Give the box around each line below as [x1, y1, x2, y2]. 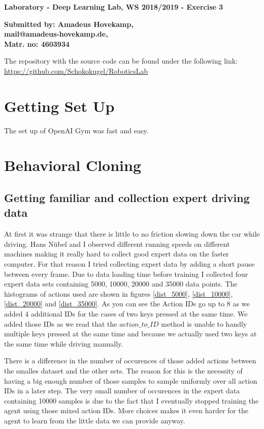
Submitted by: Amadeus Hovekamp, [4, 18, 134, 29]
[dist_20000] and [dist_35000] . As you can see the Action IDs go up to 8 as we [4, 298, 250, 309]
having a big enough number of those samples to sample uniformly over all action [4, 375, 257, 386]
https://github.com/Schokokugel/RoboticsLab [4, 65, 148, 76]
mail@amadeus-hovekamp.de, [4, 28, 108, 39]
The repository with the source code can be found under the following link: [4, 55, 238, 66]
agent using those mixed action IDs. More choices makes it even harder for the [4, 405, 248, 416]
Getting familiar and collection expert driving [4, 190, 250, 206]
